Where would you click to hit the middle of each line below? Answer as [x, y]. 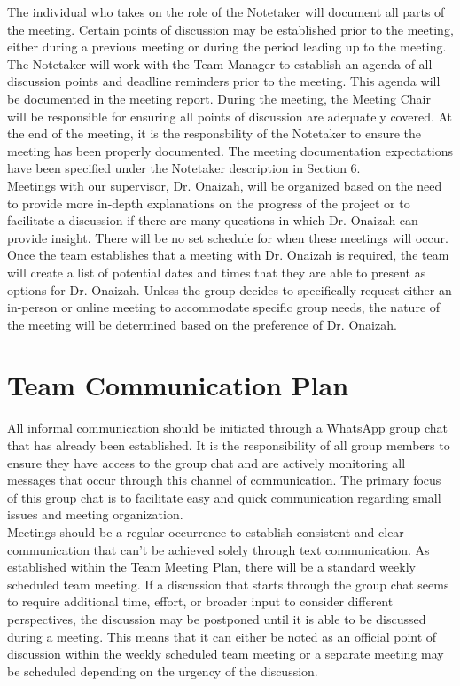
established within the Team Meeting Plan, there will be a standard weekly [211, 567]
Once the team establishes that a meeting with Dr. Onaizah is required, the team [228, 255]
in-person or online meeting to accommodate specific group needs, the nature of [224, 307]
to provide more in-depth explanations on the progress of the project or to [209, 203]
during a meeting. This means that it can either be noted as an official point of [222, 636]
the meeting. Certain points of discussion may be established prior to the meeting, [230, 29]
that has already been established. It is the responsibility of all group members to [229, 445]
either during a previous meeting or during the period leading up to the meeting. [227, 47]
